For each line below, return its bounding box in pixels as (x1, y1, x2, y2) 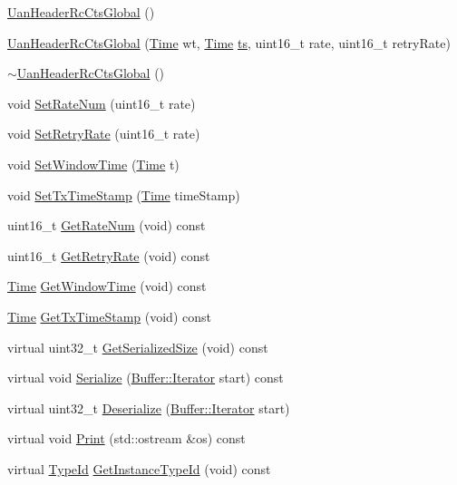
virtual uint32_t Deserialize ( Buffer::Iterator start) (7, 398, 290, 417)
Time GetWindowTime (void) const (7, 276, 207, 296)
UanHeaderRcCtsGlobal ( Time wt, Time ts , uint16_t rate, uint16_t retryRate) (7, 33, 451, 52)
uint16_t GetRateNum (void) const (7, 216, 206, 235)
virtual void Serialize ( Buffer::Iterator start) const (7, 368, 284, 387)
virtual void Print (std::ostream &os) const (7, 429, 246, 448)
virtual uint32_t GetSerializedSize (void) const (7, 337, 268, 356)
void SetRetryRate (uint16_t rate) (7, 124, 200, 143)
